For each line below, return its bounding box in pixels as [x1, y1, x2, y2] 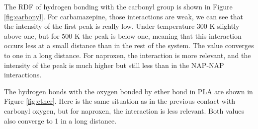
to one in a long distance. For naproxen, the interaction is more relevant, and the [4, 50, 251, 60]
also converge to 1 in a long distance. [4, 115, 117, 126]
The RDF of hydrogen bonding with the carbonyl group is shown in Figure [4, 1, 233, 11]
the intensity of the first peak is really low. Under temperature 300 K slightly [4, 21, 240, 31]
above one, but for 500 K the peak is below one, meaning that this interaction [4, 30, 242, 41]
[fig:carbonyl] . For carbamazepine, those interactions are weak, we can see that [4, 11, 243, 21]
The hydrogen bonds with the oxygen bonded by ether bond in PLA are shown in [4, 86, 253, 96]
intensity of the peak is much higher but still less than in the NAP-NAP [4, 60, 224, 70]
